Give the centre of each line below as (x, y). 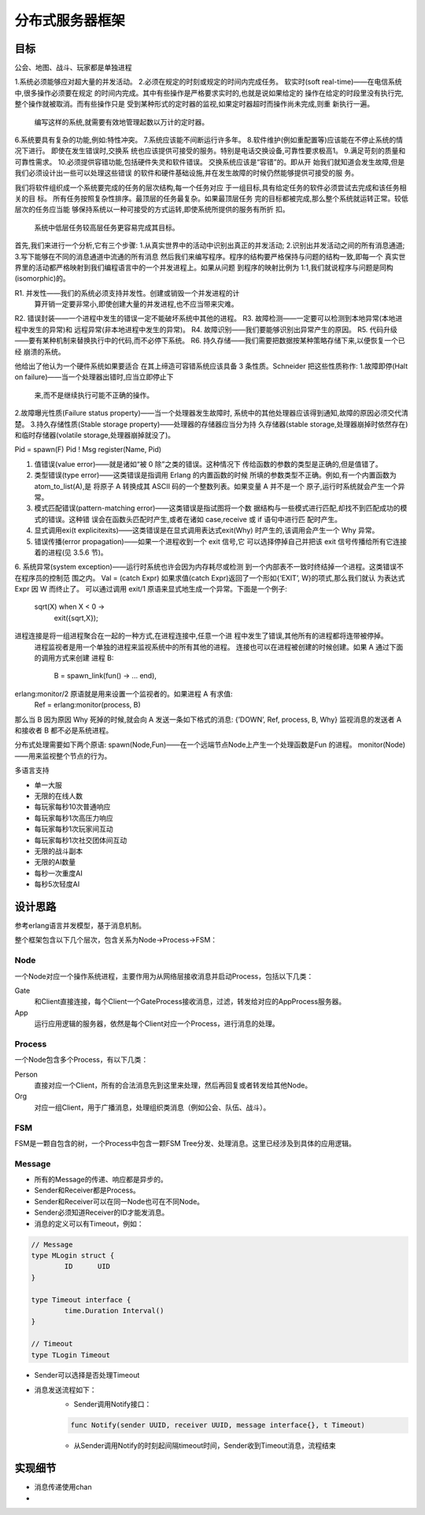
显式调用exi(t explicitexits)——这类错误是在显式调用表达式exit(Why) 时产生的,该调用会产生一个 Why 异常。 (207, 530)
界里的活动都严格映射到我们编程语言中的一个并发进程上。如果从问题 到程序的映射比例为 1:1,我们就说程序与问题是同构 (204, 267)
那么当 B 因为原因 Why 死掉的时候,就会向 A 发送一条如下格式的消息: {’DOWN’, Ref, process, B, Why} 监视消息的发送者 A (208, 719)
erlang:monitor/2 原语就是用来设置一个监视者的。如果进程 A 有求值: (124, 693)
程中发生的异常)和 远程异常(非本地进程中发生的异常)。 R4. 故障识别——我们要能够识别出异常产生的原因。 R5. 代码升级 (206, 329)
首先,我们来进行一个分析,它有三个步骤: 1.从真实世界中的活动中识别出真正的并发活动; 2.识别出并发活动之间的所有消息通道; (210, 245)
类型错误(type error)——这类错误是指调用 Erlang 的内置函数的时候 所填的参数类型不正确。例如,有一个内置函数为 (215, 475)
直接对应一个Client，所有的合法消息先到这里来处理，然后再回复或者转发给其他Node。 (173, 1085)
